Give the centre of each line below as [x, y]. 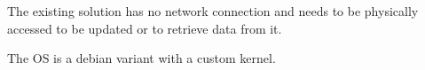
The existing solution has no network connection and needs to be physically [213, 11]
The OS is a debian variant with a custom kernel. [142, 58]
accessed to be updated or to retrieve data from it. [145, 28]
